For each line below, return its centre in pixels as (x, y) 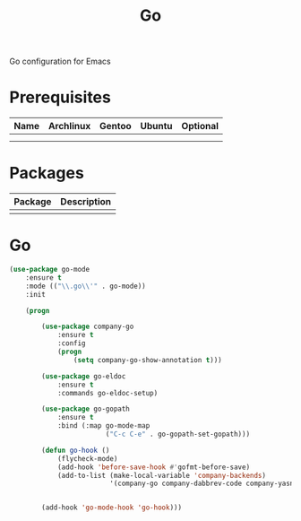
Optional (200, 126)
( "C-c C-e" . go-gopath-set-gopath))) (178, 434)
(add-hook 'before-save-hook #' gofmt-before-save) (154, 467)
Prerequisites (60, 97)
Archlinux (69, 126)
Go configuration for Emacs (60, 61)
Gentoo (115, 126)
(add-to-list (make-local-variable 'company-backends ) (162, 475)
